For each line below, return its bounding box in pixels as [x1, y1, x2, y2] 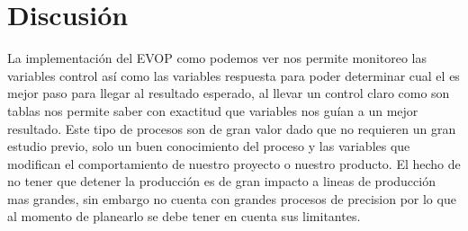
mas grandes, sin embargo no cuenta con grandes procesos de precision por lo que [7, 189, 456, 208]
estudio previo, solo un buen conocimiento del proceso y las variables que [7, 137, 410, 155]
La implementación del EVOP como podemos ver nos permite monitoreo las [7, 49, 427, 67]
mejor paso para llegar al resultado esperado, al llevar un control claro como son [7, 84, 450, 102]
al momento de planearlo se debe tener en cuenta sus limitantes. [7, 207, 361, 226]
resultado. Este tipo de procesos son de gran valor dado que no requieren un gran [7, 119, 456, 138]
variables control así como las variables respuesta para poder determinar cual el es [7, 66, 460, 84]
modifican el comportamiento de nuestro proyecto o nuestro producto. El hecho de [7, 154, 461, 173]
